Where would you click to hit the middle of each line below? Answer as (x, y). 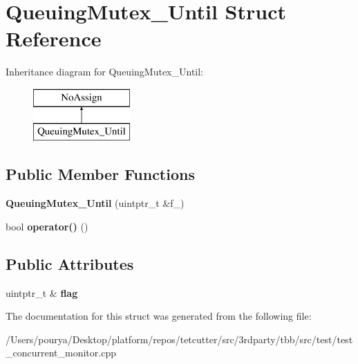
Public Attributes (70, 263)
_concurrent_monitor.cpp (61, 353)
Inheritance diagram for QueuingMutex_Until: (105, 72)
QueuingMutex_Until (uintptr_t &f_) (95, 203)
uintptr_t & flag (42, 292)
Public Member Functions (100, 174)
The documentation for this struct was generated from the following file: (159, 316)
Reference (54, 38)
